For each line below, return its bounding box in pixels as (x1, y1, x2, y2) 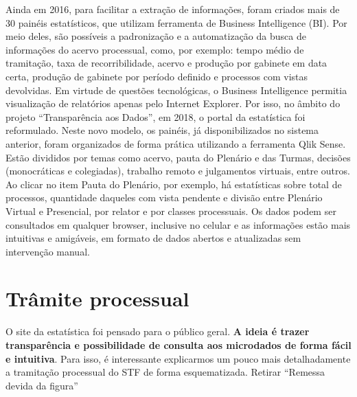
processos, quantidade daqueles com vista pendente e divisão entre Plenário (5, 190, 323, 205)
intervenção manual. (5, 244, 90, 258)
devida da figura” (5, 378, 78, 392)
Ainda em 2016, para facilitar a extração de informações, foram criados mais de (5, 2, 340, 16)
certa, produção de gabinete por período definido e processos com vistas (5, 69, 308, 83)
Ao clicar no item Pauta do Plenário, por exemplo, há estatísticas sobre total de (5, 177, 342, 191)
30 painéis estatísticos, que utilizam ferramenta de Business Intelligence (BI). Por (5, 15, 347, 30)
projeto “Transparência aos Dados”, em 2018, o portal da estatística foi (5, 109, 306, 124)
